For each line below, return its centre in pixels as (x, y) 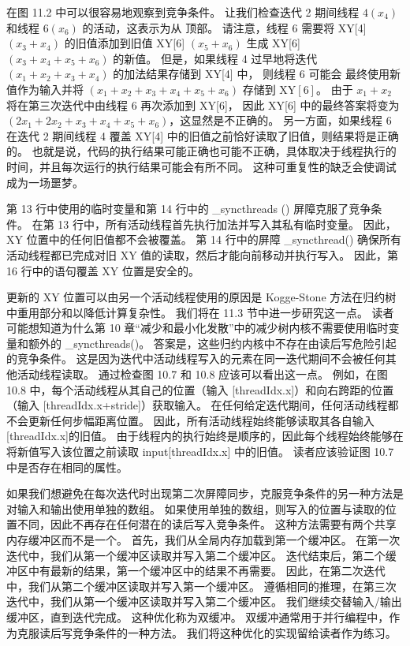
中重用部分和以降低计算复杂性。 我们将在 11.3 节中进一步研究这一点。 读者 (200, 312)
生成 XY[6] (273, 43)
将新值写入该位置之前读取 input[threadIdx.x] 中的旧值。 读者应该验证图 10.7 (200, 452)
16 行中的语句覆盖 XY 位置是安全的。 (103, 270)
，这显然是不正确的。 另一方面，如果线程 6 (280, 120)
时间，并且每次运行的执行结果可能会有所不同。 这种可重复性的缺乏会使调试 (201, 166)
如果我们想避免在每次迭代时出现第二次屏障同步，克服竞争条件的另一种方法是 (205, 493)
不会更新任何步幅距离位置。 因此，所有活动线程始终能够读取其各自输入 (190, 420)
